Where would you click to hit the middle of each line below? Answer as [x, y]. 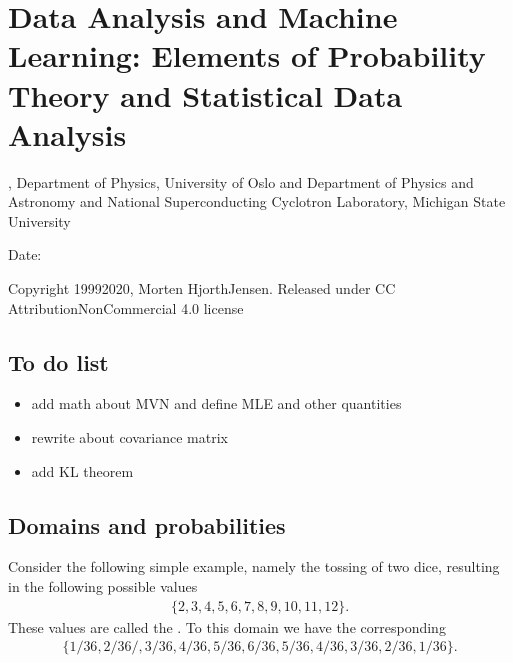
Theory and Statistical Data [205, 94]
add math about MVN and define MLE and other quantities [216, 403]
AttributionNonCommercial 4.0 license [126, 307]
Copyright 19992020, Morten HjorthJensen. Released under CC [202, 288]
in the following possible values [103, 586]
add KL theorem [82, 470]
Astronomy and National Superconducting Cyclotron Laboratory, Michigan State [257, 201]
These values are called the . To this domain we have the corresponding [227, 626]
